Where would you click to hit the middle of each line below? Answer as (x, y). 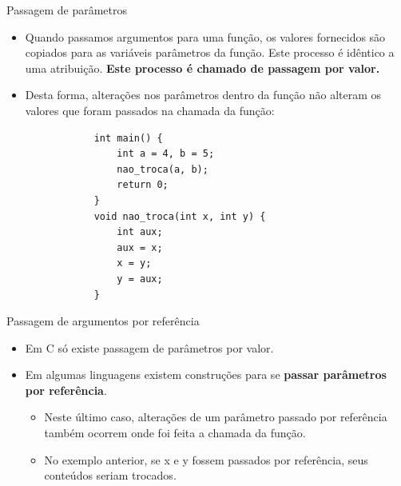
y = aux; (140, 279)
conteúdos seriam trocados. (110, 475)
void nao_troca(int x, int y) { (180, 216)
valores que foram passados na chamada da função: (150, 110)
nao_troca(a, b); (163, 169)
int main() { (128, 138)
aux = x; (140, 247)
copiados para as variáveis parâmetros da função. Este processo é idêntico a (210, 52)
